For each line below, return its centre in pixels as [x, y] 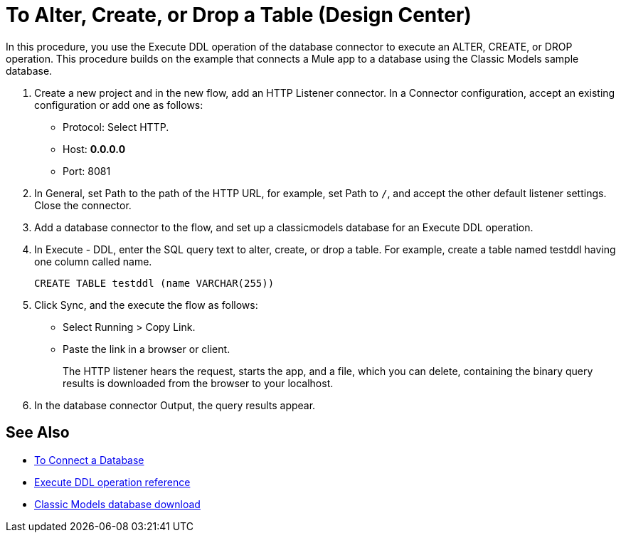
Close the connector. [83, 205]
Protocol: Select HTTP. [116, 127]
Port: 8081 [87, 171]
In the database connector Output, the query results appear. [175, 405]
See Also [38, 433]
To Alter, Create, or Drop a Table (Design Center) [239, 15]
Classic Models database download [117, 504]
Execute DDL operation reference [112, 482]
